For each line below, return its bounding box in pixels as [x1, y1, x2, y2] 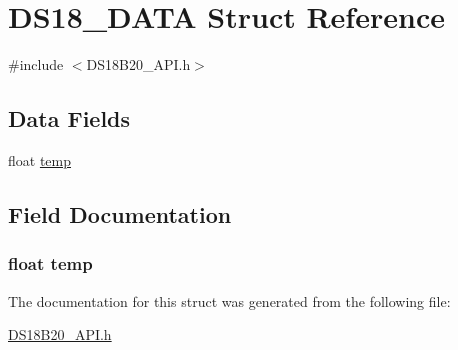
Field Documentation [8, 198, 232, 229]
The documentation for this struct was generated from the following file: [8, 290, 451, 311]
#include [8, 54, 64, 75]
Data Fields [8, 103, 131, 134]
